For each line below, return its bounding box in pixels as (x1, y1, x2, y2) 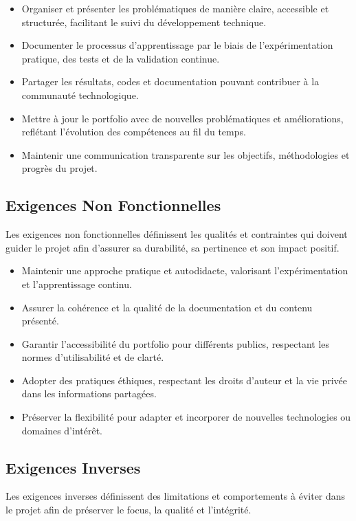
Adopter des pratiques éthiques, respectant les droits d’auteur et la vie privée (21, 373, 347, 387)
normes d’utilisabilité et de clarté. (21, 350, 164, 364)
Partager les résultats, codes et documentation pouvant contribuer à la (21, 74, 320, 89)
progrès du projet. (21, 161, 98, 175)
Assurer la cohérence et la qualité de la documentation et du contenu (21, 300, 313, 314)
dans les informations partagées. (21, 386, 157, 401)
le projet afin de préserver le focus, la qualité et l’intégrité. (5, 502, 252, 517)
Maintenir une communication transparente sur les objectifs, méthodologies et (21, 147, 350, 162)
